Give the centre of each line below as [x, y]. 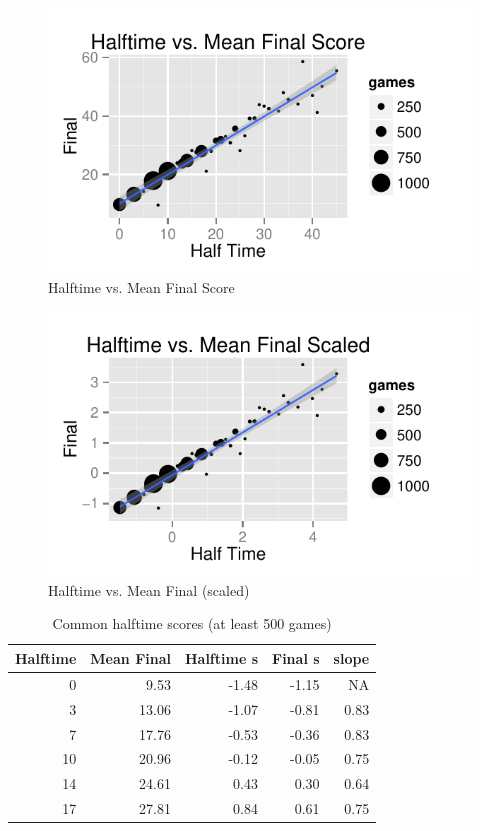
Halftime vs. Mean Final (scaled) [149, 589]
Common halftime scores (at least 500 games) [192, 623]
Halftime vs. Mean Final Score [141, 286]
